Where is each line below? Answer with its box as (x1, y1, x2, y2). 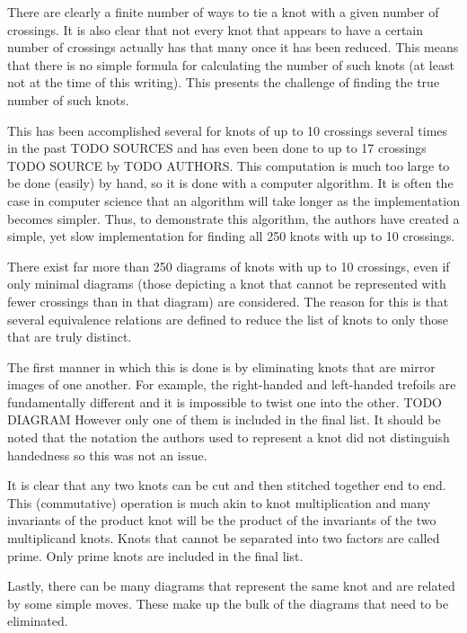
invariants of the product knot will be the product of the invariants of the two (7, 511, 436, 530)
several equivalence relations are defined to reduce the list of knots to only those (7, 309, 448, 328)
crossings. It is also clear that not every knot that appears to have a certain (7, 20, 424, 39)
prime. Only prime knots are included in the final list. (7, 546, 304, 565)
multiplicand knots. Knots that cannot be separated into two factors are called (7, 529, 440, 548)
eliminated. (7, 611, 68, 630)
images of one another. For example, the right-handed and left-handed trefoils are (7, 375, 456, 394)
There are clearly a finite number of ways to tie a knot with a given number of (7, 3, 439, 21)
